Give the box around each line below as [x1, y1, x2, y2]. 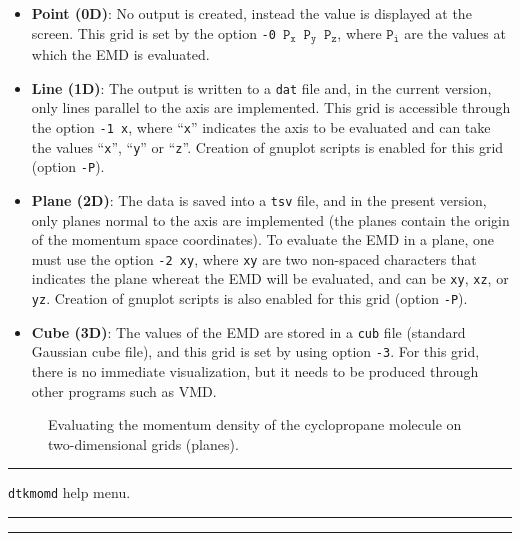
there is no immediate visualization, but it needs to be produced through [31, 360, 479, 381]
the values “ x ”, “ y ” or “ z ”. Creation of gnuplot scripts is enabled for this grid [31, 136, 504, 157]
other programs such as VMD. [31, 380, 217, 401]
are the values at [404, 22, 506, 43]
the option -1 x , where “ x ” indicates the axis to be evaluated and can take [31, 116, 491, 137]
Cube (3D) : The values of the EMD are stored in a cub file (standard [31, 321, 466, 342]
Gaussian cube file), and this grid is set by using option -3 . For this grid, [31, 341, 480, 362]
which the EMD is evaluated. [31, 44, 210, 65]
